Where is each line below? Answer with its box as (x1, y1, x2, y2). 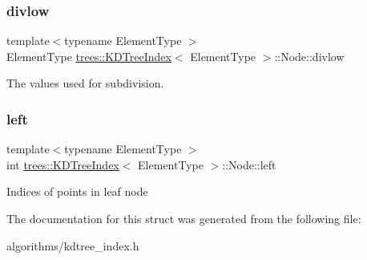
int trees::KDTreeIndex (6, 156, 119, 173)
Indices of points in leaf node (6, 183, 148, 200)
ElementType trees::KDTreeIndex (6, 47, 171, 64)
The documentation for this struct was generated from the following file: (6, 210, 361, 226)
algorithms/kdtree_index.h (6, 237, 139, 254)
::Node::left (222, 156, 276, 173)
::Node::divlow (274, 47, 345, 64)
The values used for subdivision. (6, 75, 164, 91)
